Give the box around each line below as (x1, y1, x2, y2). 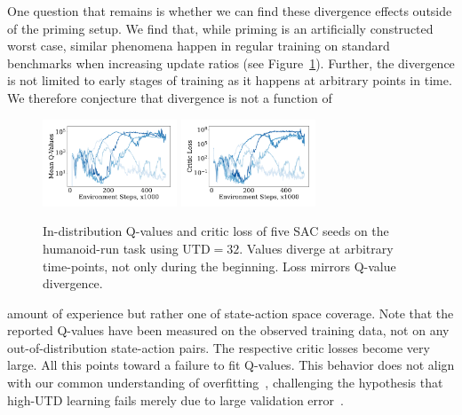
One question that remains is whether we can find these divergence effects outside (7, 2, 452, 20)
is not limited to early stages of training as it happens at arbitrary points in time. (7, 71, 452, 90)
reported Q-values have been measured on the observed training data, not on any (7, 321, 450, 340)
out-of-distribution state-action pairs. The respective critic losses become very (7, 338, 430, 356)
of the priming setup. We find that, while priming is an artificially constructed (7, 19, 434, 37)
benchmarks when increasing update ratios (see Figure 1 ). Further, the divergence (7, 53, 455, 72)
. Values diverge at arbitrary (239, 239, 394, 257)
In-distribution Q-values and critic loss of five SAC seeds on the (43, 222, 389, 240)
